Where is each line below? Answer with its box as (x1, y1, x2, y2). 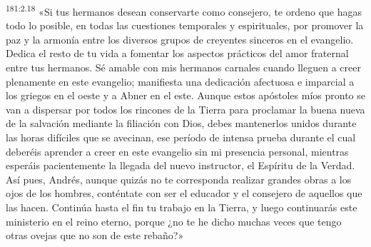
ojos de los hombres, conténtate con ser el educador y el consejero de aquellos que (6, 186, 362, 201)
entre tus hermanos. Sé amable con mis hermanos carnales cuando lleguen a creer (6, 60, 361, 75)
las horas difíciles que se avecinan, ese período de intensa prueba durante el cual (6, 130, 356, 144)
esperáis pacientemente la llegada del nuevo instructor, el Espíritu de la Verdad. (6, 158, 355, 173)
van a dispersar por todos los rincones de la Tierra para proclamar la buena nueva (6, 101, 365, 116)
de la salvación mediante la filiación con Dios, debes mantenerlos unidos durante (6, 116, 357, 131)
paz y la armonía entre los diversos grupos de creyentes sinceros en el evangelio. (6, 31, 354, 46)
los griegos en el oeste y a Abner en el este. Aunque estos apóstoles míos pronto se (6, 88, 365, 103)
